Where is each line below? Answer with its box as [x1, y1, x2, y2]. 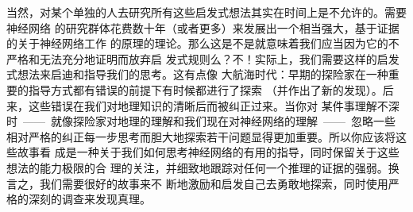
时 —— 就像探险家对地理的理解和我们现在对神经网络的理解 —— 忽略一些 [6, 113, 396, 129]
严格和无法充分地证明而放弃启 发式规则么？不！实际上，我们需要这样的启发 [6, 50, 399, 67]
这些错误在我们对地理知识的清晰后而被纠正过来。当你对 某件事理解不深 [28, 97, 399, 114]
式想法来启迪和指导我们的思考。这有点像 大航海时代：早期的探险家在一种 [6, 66, 388, 83]
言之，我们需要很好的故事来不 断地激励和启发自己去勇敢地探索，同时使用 [6, 175, 388, 191]
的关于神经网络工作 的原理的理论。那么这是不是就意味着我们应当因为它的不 [6, 35, 399, 52]
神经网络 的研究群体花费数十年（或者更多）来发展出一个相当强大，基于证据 [6, 19, 399, 36]
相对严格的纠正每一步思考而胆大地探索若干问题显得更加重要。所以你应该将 [6, 128, 396, 145]
